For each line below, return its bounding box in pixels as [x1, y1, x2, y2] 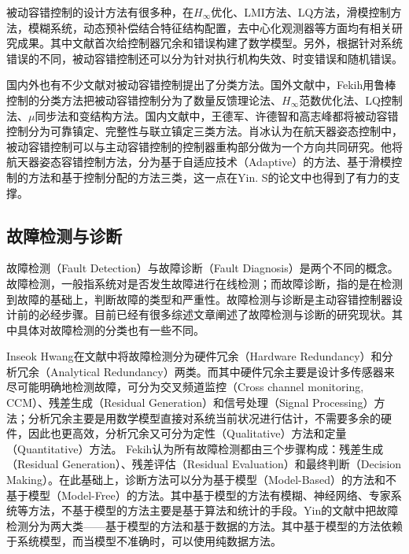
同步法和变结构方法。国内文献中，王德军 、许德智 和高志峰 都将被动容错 [35, 107, 399, 124]
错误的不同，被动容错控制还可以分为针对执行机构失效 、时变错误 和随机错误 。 [6, 50, 403, 66]
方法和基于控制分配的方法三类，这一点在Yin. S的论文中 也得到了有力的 [28, 168, 389, 185]
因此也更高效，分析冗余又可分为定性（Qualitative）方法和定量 [28, 425, 347, 441]
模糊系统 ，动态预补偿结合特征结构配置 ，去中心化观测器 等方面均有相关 [28, 19, 392, 35]
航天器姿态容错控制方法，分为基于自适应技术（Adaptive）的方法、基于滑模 [6, 153, 392, 170]
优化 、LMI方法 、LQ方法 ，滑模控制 [211, 4, 391, 20]
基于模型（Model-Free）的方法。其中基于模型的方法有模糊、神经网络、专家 [6, 486, 391, 503]
